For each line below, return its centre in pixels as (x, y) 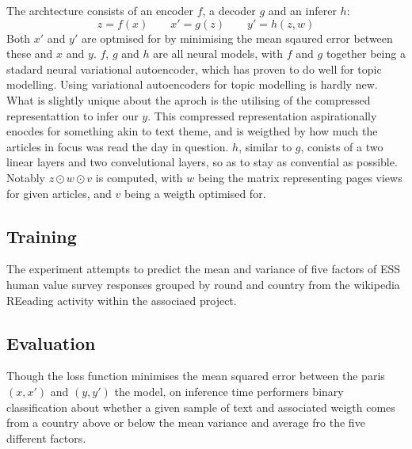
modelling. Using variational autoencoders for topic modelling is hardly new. (192, 84)
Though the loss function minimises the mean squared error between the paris (196, 376)
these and (30, 53)
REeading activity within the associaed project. (122, 300)
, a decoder (229, 10)
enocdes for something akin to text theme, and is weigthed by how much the (192, 131)
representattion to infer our (72, 115)
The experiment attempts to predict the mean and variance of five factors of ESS (204, 269)
